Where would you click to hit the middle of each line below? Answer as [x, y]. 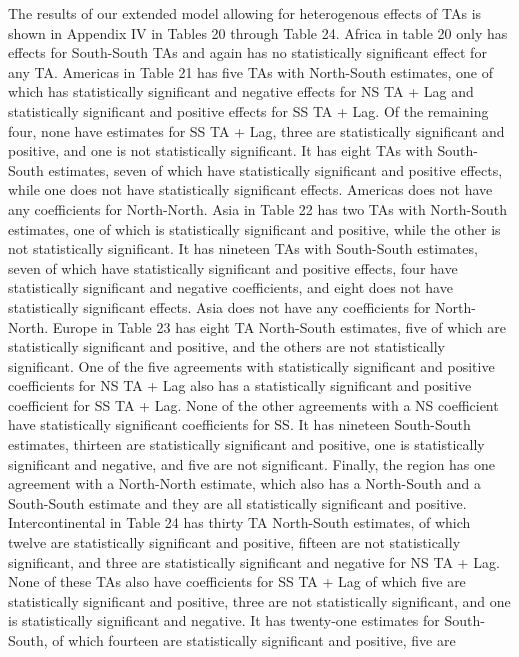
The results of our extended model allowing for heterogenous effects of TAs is [245, 13]
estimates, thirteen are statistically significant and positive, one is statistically [246, 444]
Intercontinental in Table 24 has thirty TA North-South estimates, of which [239, 522]
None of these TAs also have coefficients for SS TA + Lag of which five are [237, 581]
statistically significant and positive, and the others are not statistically [226, 346]
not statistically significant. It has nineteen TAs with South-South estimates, [243, 248]
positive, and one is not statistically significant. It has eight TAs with [220, 150]
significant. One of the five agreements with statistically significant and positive [251, 365]
